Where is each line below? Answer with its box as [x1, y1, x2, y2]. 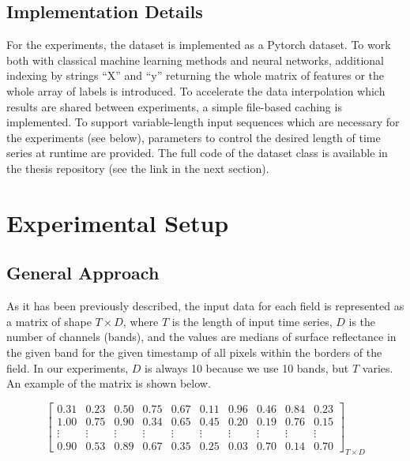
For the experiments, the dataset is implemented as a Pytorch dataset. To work [6, 36, 391, 53]
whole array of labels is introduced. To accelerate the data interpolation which [6, 82, 386, 99]
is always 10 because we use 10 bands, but [145, 359, 349, 376]
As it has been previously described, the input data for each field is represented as [6, 298, 404, 314]
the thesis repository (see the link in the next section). [6, 159, 269, 176]
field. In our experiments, [6, 359, 129, 376]
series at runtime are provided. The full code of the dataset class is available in [6, 144, 388, 161]
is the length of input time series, [171, 313, 333, 329]
